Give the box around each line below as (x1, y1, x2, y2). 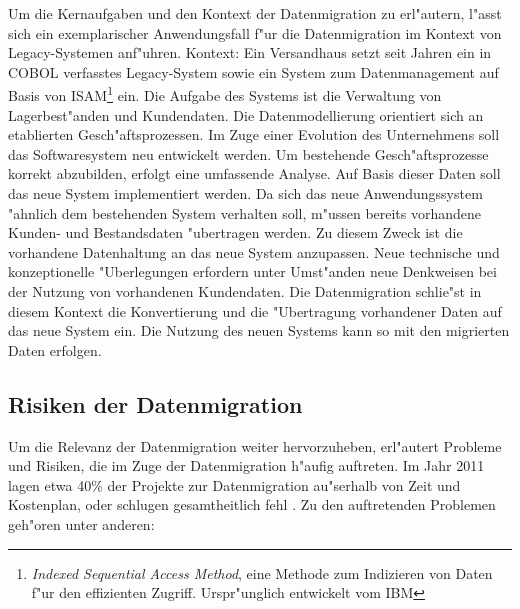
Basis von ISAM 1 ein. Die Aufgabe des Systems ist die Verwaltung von (8, 82, 442, 106)
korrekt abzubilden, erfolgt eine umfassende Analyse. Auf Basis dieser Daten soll (8, 163, 501, 184)
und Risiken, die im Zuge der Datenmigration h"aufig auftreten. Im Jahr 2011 (8, 455, 485, 476)
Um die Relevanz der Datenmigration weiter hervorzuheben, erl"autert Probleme (8, 435, 502, 456)
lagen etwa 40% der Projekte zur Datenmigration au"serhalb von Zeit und (8, 474, 461, 495)
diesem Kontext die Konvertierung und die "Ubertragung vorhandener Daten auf (8, 300, 502, 321)
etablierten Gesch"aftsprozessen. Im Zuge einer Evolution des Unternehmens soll (8, 124, 500, 145)
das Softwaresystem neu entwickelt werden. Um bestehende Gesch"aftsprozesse (8, 143, 489, 164)
